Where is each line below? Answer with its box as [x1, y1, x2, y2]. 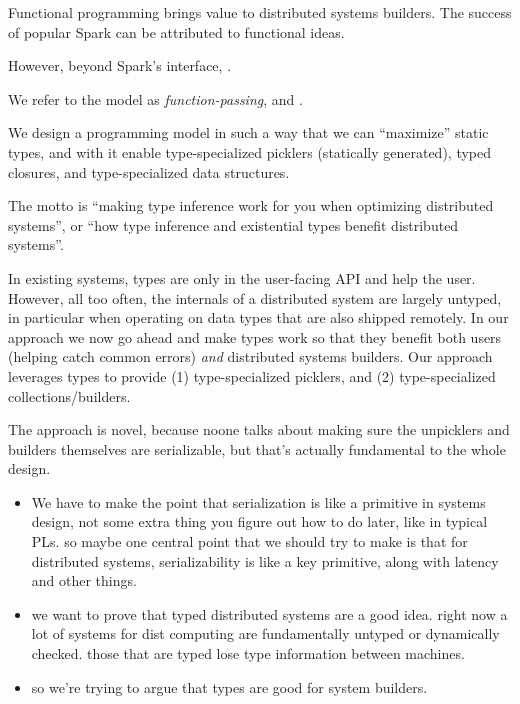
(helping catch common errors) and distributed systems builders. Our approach [8, 346, 493, 367]
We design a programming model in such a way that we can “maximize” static [8, 122, 489, 143]
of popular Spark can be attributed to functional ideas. [8, 21, 345, 42]
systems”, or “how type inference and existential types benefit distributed [8, 214, 459, 235]
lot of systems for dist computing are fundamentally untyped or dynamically [31, 623, 500, 644]
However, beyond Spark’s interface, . [8, 55, 232, 76]
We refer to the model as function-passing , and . [8, 88, 303, 109]
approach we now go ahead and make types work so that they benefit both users [8, 326, 502, 347]
